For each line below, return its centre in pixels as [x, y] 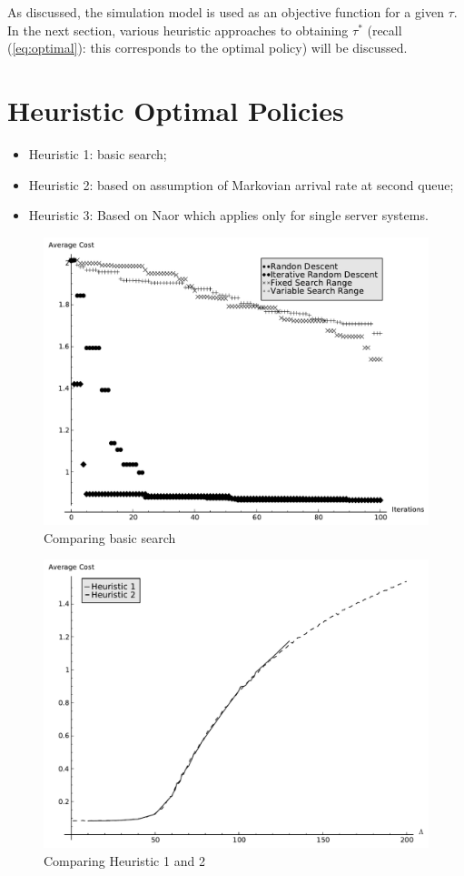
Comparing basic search [110, 537]
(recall [385, 30]
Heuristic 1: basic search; [98, 153]
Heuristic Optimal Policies [176, 110]
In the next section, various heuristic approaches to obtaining [178, 30]
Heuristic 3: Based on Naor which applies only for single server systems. [228, 215]
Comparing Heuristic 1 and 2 [124, 860]
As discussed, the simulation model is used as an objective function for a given [226, 12]
